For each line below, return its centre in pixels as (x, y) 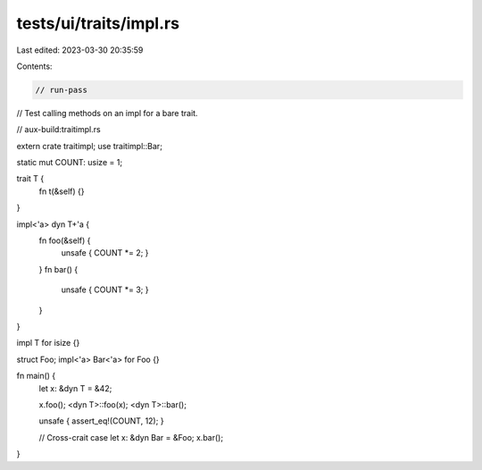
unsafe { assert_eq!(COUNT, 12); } (101, 421)
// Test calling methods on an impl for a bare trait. (107, 113)
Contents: (34, 66)
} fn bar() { (58, 269)
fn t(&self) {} (62, 191)
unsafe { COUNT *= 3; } (105, 290)
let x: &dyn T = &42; (75, 388)
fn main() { (36, 376)
